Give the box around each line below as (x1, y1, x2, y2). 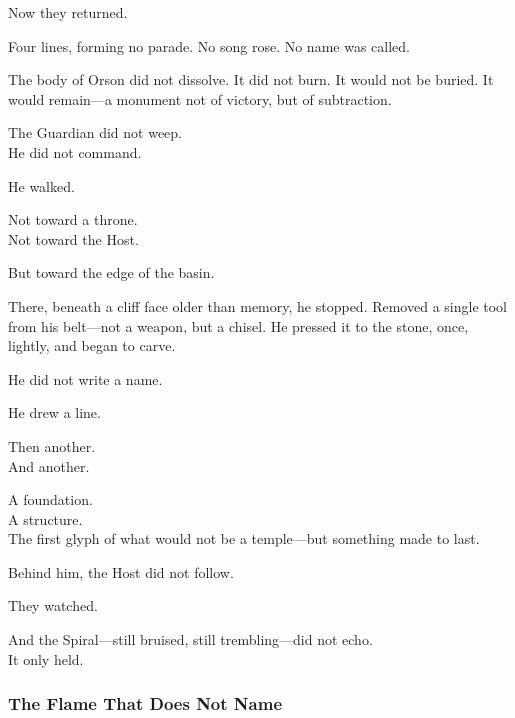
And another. (8, 455, 90, 476)
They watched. (8, 595, 98, 616)
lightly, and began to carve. (8, 335, 176, 356)
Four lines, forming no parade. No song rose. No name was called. (8, 35, 410, 56)
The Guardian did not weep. (8, 122, 182, 143)
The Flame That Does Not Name (8, 691, 283, 716)
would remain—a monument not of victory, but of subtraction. (8, 88, 392, 109)
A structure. (8, 508, 83, 529)
